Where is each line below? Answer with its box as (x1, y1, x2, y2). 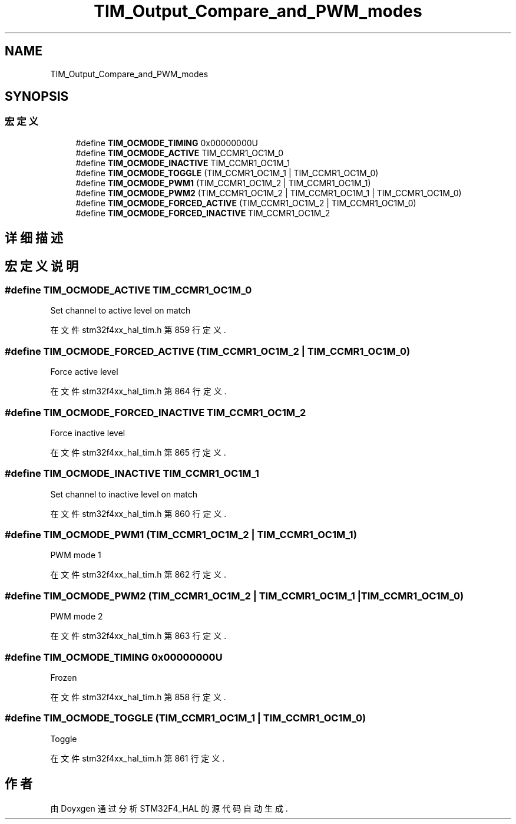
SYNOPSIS (5, 89, 69, 104)
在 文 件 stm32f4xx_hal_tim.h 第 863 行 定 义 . (50, 631, 227, 641)
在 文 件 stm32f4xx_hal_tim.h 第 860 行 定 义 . (50, 508, 227, 519)
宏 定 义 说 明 (5, 258, 78, 273)
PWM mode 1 (50, 550, 101, 561)
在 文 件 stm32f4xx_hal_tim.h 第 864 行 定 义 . (50, 386, 227, 397)
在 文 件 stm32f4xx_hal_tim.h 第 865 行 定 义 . (50, 447, 226, 457)
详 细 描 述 (5, 230, 63, 246)
